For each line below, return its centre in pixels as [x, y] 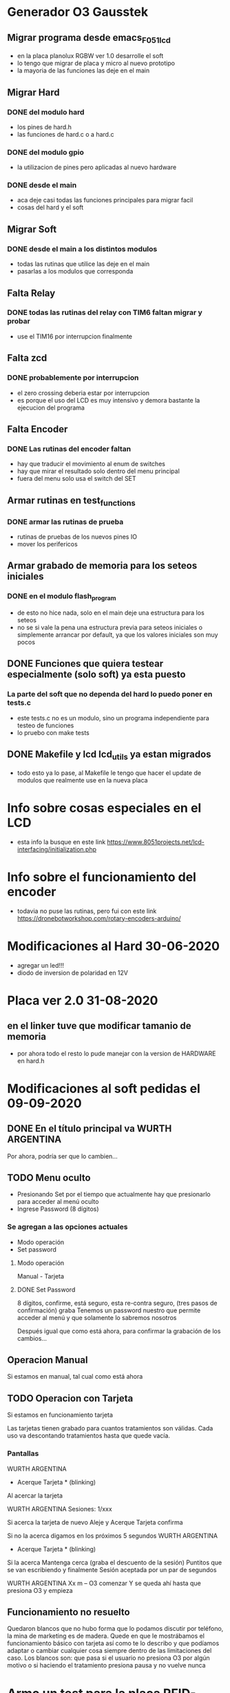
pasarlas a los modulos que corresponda [75, 271]
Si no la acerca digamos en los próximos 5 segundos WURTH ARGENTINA [113, 1536]
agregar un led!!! [40, 965]
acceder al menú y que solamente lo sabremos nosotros [97, 1317]
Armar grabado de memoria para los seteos [102, 566]
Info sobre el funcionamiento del [102, 877]
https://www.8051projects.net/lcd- [156, 842]
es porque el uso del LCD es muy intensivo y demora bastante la [108, 400]
